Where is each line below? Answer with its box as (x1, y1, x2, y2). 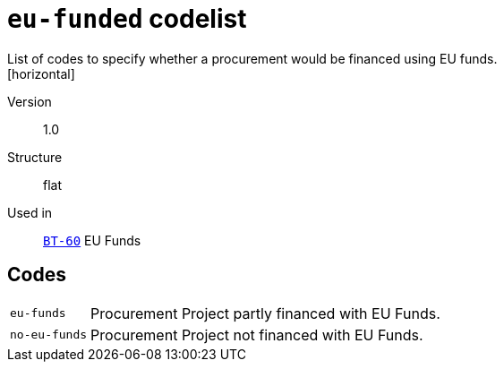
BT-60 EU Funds (43, 232, 141, 248)
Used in (7, 204, 53, 220)
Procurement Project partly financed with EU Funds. (90, 304, 440, 322)
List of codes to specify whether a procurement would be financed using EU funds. (7, 50, 498, 66)
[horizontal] (7, 65, 75, 82)
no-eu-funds (10, 328, 88, 342)
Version (7, 93, 52, 109)
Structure (7, 149, 63, 165)
